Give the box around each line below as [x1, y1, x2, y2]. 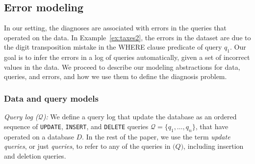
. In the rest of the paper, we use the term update [82, 131, 230, 141]
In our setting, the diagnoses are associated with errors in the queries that [4, 23, 227, 33]
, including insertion [183, 141, 244, 151]
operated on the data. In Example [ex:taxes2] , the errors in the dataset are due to [4, 32, 251, 42]
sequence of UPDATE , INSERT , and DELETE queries [4, 121, 149, 131]
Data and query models [4, 92, 99, 104]
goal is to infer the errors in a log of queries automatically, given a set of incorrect [4, 52, 250, 62]
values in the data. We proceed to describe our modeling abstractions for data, [4, 61, 240, 72]
